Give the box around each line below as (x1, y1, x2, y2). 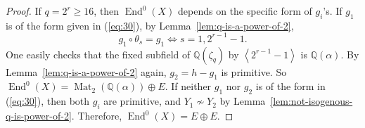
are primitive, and (103, 94, 181, 108)
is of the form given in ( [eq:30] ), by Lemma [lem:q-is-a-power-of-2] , (6, 18, 294, 32)
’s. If (323, 4, 342, 18)
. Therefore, (71, 108, 122, 123)
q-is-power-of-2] (6, 108, 72, 123)
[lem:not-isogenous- (270, 94, 353, 108)
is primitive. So (221, 64, 287, 79)
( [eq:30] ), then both (6, 94, 90, 108)
